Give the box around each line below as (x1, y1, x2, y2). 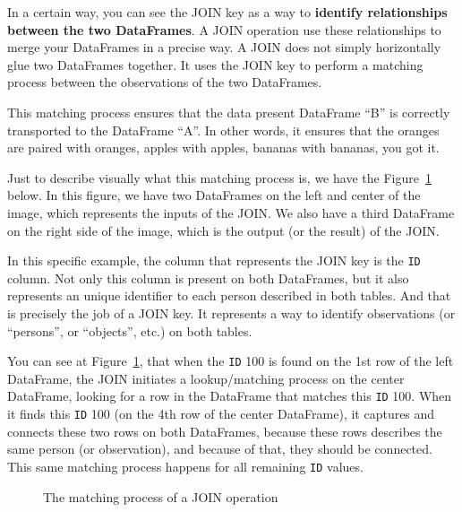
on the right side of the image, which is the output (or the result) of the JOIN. (7, 221, 440, 239)
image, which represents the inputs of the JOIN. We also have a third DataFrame (7, 203, 455, 221)
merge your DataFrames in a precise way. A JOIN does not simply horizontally (7, 38, 441, 56)
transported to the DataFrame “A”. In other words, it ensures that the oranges (7, 120, 440, 139)
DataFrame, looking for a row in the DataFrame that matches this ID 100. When (7, 386, 452, 405)
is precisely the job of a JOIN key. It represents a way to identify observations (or (7, 303, 456, 322)
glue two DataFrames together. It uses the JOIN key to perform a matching (7, 55, 423, 74)
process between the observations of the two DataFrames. (7, 73, 322, 91)
